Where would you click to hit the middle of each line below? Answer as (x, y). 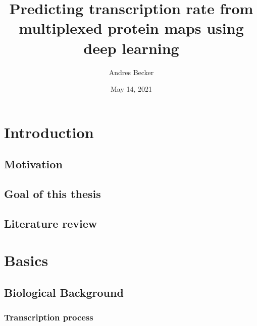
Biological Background (64, 292)
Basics (26, 260)
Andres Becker (131, 72)
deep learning (131, 48)
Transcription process (49, 317)
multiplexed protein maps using (131, 28)
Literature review (51, 223)
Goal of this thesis (53, 194)
